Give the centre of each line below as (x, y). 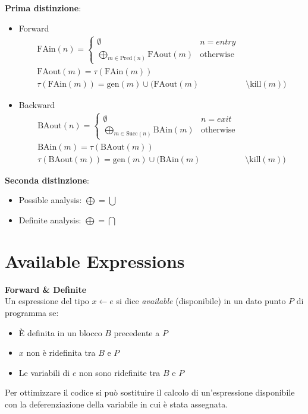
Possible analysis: (50, 200)
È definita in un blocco (60, 332)
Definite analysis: (50, 220)
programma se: (32, 312)
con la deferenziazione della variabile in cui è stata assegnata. (117, 404)
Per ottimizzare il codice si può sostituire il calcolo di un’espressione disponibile (150, 392)
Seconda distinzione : (47, 180)
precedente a (137, 332)
